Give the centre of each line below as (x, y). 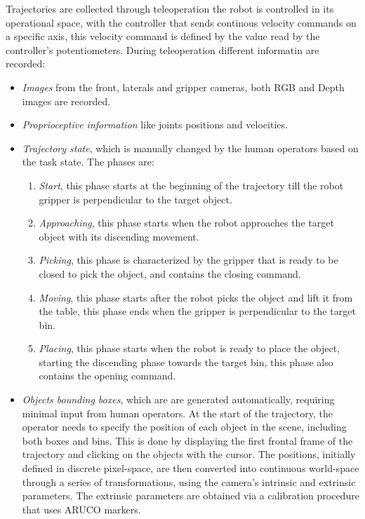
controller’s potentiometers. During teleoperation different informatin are (162, 49)
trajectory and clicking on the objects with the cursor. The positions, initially (189, 454)
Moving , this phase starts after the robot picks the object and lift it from (196, 297)
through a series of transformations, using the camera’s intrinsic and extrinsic (189, 481)
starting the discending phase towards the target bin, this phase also (186, 362)
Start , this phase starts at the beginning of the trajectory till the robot (191, 185)
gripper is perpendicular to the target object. (135, 199)
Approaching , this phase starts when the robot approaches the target (186, 223)
